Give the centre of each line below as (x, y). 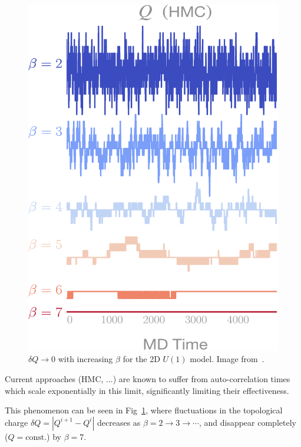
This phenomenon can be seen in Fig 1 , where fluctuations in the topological (144, 410)
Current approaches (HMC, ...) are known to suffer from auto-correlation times (148, 378)
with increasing (85, 359)
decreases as (119, 422)
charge (16, 422)
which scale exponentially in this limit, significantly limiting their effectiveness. (147, 390)
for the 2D (141, 359)
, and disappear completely (247, 422)
